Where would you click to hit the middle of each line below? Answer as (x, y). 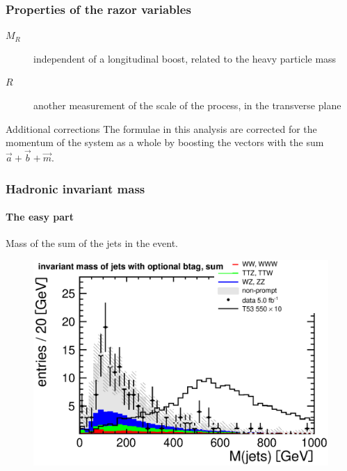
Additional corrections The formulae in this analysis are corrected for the (161, 128)
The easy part (40, 217)
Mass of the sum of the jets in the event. (92, 243)
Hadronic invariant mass (75, 188)
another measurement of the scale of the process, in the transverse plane (187, 105)
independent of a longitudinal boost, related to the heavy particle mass (185, 58)
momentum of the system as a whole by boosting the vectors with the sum (165, 142)
